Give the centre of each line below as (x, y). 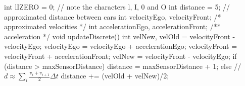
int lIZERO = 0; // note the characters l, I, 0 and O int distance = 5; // (117, 7)
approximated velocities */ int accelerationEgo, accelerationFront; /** (112, 26)
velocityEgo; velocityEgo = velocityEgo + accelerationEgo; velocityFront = (121, 46)
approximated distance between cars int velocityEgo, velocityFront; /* (113, 16)
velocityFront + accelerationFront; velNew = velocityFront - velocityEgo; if (120, 56)
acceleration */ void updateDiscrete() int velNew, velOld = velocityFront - (120, 36)
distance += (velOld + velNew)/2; (115, 76)
